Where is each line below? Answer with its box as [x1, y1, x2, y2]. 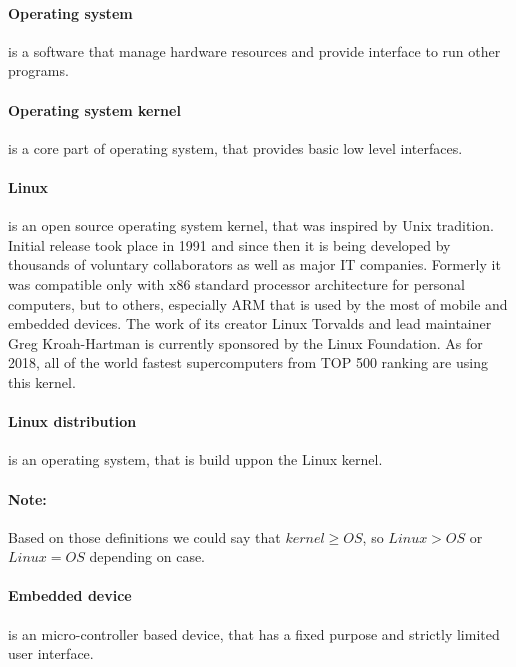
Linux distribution [8, 411, 137, 432]
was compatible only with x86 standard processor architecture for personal [8, 273, 465, 294]
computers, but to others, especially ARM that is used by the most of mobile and [8, 293, 508, 314]
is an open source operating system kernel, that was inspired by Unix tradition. [8, 215, 495, 236]
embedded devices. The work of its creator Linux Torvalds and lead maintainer [8, 313, 492, 334]
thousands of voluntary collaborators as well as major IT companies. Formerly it [8, 254, 501, 275]
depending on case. [89, 546, 206, 567]
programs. [8, 60, 69, 81]
